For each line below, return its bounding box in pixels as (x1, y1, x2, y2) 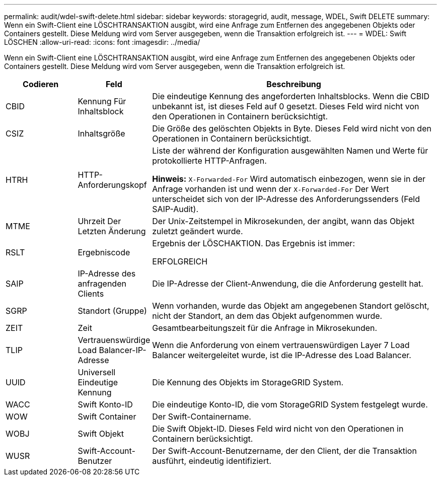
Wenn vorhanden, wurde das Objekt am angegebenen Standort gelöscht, (152, 301, 429, 311)
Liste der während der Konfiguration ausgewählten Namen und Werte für (152, 146, 428, 156)
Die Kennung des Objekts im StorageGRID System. (152, 377, 344, 387)
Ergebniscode (78, 247, 130, 257)
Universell (78, 367, 116, 377)
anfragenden (78, 279, 126, 289)
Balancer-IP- (99, 345, 146, 355)
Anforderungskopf (78, 180, 147, 190)
